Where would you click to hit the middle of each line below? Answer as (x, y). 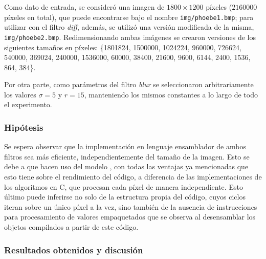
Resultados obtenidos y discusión (74, 250)
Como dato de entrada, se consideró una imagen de (84, 7)
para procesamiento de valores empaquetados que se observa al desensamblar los (130, 217)
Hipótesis (24, 127)
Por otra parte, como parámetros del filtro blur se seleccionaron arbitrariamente (129, 84)
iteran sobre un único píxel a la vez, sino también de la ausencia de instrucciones (131, 206)
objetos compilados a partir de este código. (71, 227)
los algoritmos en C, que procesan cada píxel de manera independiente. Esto (124, 186)
